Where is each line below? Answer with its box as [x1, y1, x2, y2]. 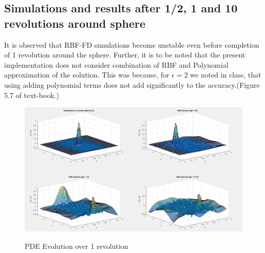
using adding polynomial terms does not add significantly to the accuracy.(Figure [4, 79, 260, 90]
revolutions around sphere [4, 15, 145, 31]
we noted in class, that [190, 69, 261, 80]
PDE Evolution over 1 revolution [25, 240, 128, 251]
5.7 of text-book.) [4, 89, 59, 100]
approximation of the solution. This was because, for [4, 69, 169, 80]
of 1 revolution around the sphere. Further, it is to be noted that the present [4, 49, 245, 60]
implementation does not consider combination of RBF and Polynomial [4, 59, 229, 70]
